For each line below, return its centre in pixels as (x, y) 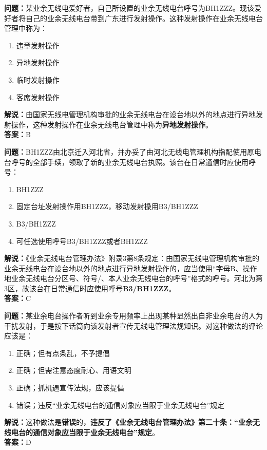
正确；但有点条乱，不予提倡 (63, 353)
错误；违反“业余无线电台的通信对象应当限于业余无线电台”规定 (120, 405)
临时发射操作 (38, 79)
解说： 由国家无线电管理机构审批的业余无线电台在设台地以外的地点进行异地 (130, 114)
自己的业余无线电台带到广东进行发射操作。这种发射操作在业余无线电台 (144, 18)
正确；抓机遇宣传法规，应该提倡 (70, 388)
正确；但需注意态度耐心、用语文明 (74, 370)
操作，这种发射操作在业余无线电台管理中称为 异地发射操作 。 (112, 124)
